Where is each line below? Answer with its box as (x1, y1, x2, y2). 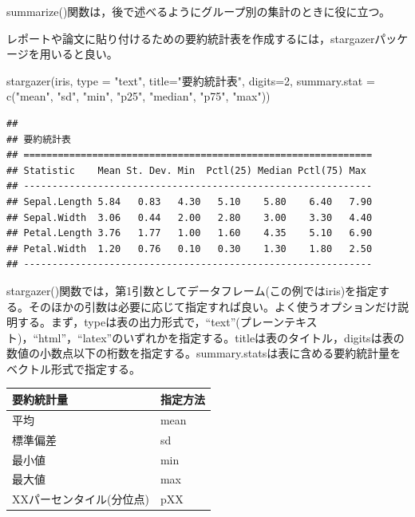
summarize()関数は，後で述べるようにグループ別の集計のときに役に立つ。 (6, 3, 390, 19)
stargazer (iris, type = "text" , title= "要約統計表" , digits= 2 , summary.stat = (6, 72, 375, 89)
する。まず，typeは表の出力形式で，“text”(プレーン (17, 314, 285, 330)
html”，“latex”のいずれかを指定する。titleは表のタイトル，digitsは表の (38, 329, 405, 345)
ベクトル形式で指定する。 (6, 360, 140, 377)
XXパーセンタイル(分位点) (12, 491, 149, 507)
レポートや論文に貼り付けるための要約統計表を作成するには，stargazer (6, 30, 375, 46)
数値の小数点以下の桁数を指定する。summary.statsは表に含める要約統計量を (6, 345, 401, 361)
